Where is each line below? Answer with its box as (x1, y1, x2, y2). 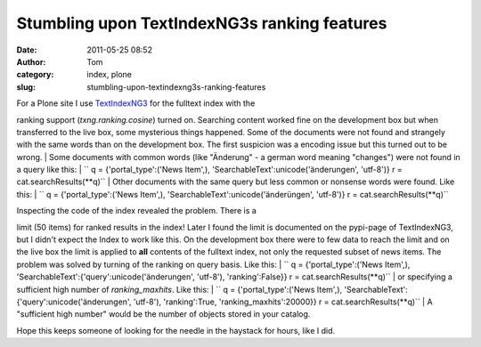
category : (16, 69, 54, 80)
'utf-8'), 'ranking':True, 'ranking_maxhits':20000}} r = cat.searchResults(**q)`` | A (133, 296, 433, 307)
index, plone (86, 69, 133, 80)
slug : (16, 81, 36, 93)
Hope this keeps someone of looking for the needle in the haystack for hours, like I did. (16, 325, 336, 335)
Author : (16, 56, 46, 67)
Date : (16, 44, 37, 55)
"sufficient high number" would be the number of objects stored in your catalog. (16, 309, 311, 319)
